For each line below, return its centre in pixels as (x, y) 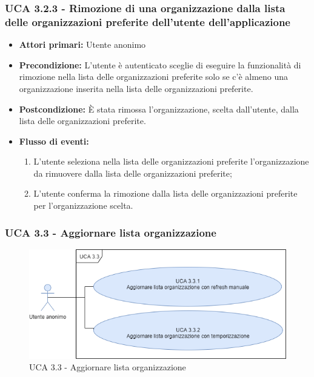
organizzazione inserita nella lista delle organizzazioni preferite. (136, 88)
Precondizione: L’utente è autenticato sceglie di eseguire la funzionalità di (160, 64)
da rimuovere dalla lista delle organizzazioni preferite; (133, 173)
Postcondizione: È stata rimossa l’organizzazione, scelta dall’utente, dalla (159, 109)
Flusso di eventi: (54, 141)
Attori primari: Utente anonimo (82, 44)
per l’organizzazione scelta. (83, 205)
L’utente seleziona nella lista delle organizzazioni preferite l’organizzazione (171, 161)
